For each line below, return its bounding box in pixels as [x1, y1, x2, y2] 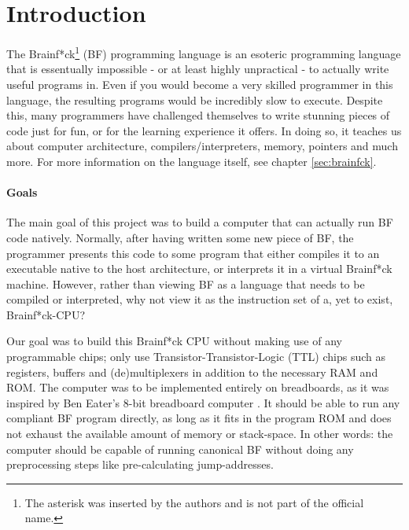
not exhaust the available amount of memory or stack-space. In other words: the [6, 425, 393, 442]
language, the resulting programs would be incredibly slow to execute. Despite [6, 91, 383, 108]
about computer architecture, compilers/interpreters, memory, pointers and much [6, 138, 398, 154]
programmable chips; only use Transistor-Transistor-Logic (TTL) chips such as [6, 348, 385, 365]
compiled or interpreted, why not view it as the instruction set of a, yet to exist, [6, 291, 393, 307]
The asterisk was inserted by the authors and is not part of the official [24, 494, 364, 510]
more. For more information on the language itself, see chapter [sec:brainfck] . [6, 153, 377, 169]
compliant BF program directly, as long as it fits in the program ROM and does [6, 410, 392, 426]
